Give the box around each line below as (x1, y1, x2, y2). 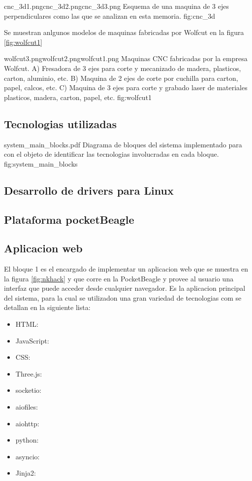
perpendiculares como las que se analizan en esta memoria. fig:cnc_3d (4, 10, 215, 21)
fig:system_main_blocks (4, 158, 78, 169)
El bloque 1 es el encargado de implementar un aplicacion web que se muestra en (4, 264, 248, 274)
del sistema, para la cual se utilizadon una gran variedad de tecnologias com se (4, 292, 242, 303)
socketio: (15, 385, 41, 395)
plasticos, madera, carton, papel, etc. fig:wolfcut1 (4, 92, 152, 102)
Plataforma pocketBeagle (4, 211, 134, 227)
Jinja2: (15, 468, 36, 478)
